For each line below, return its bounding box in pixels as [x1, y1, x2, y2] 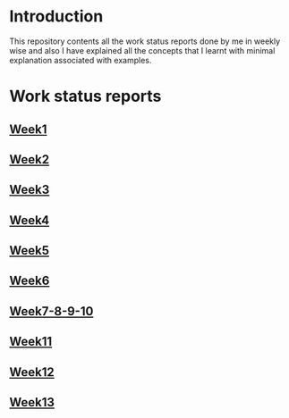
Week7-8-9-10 [9, 304, 94, 319]
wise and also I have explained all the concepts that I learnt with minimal [9, 45, 276, 55]
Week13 [9, 395, 55, 410]
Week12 [9, 364, 55, 380]
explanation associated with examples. [9, 54, 152, 65]
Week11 [9, 334, 53, 349]
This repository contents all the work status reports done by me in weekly [9, 36, 281, 46]
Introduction [9, 6, 104, 27]
